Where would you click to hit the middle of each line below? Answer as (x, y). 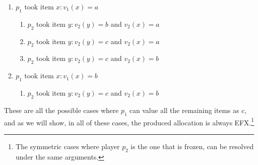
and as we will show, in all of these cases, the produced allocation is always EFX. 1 (129, 121)
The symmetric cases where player (68, 146)
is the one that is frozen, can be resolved (192, 146)
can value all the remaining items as (184, 110)
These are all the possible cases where (62, 110)
